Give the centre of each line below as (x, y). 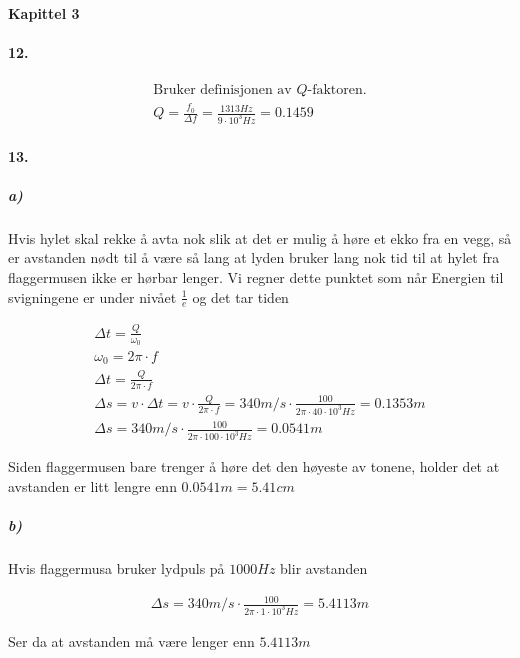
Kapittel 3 (44, 13)
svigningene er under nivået (92, 296)
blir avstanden (324, 568)
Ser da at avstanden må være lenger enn (131, 641)
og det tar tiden (240, 296)
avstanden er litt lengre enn (92, 485)
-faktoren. (337, 90)
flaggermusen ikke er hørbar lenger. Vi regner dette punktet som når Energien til (256, 276)
